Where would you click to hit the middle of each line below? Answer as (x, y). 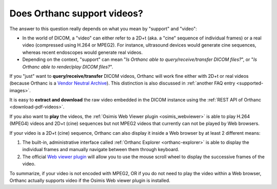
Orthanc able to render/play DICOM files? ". (68, 67)
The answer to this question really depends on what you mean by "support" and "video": (103, 29)
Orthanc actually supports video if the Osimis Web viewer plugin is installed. (90, 180)
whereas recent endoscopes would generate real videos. (83, 52)
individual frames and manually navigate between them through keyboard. (101, 150)
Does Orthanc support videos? (76, 13)
